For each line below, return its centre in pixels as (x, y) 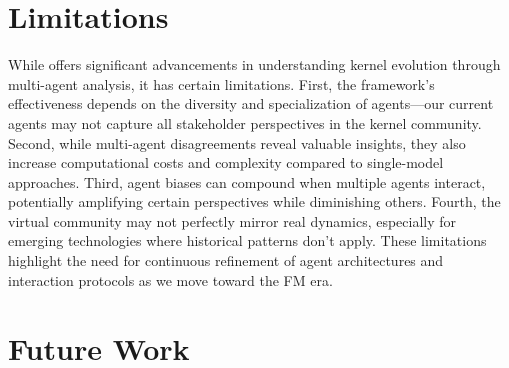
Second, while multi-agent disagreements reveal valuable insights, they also (237, 142)
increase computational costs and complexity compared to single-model (226, 162)
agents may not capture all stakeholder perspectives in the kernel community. (245, 122)
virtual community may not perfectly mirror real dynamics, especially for (232, 220)
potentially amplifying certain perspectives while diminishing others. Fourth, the (254, 201)
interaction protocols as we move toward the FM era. (170, 279)
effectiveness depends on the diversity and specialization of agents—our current (251, 103)
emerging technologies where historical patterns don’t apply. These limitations (247, 240)
